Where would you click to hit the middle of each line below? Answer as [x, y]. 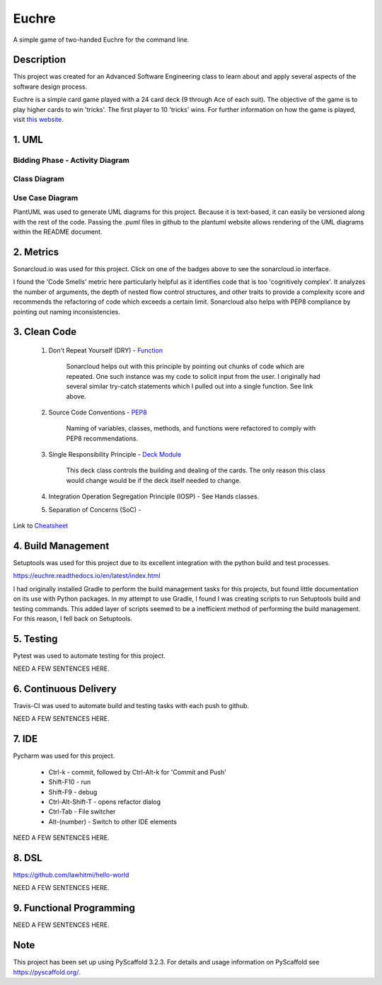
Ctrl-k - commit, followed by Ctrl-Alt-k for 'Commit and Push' [137, 772]
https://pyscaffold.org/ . [47, 972]
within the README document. [58, 232]
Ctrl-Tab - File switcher [82, 812]
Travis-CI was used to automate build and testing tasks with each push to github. [131, 706]
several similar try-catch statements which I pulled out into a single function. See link [190, 387]
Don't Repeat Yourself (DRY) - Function [105, 350]
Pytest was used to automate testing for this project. [89, 656]
